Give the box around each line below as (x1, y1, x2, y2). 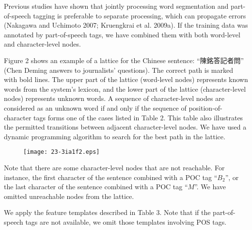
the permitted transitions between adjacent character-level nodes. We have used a (4, 122, 247, 132)
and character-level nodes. (4, 39, 81, 49)
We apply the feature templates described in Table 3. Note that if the (4, 207, 211, 217)
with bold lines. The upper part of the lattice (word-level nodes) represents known (4, 74, 248, 84)
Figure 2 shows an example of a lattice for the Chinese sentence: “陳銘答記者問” (4, 55, 244, 65)
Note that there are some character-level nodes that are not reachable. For (4, 162, 225, 172)
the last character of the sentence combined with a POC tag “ (4, 181, 188, 192)
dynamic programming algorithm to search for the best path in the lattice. (4, 131, 225, 141)
